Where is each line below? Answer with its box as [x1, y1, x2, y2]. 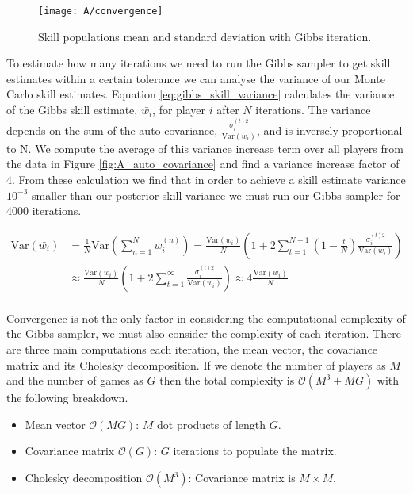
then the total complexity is [159, 372, 295, 389]
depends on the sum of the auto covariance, [6, 121, 218, 138]
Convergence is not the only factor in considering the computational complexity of [6, 309, 406, 326]
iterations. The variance [255, 101, 371, 118]
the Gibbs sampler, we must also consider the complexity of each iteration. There [6, 325, 401, 342]
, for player [152, 101, 206, 118]
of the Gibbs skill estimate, [6, 101, 138, 118]
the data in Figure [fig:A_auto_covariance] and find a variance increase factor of [6, 155, 400, 172]
